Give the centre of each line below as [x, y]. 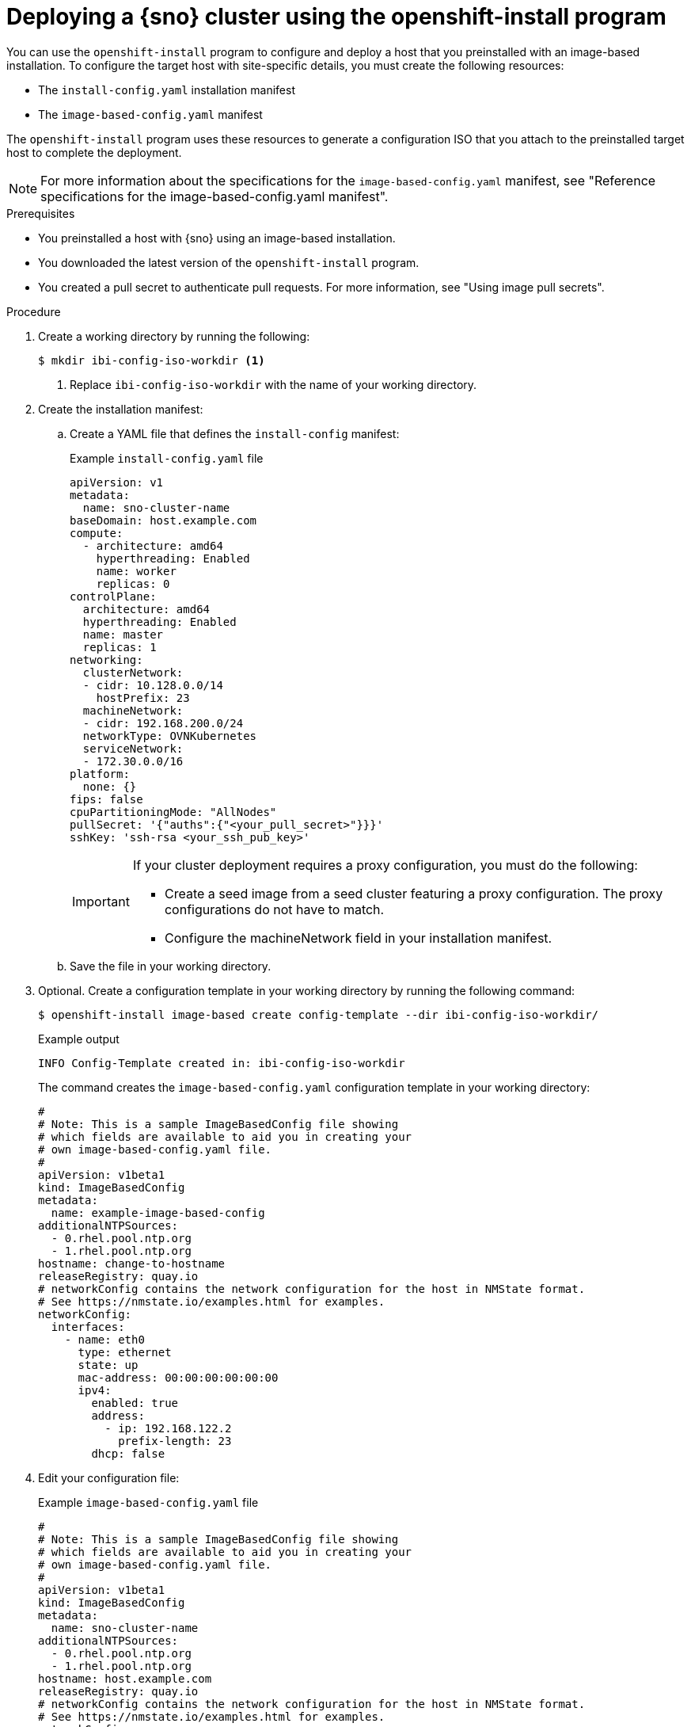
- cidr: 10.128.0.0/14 [153, 685]
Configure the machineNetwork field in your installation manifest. [358, 938]
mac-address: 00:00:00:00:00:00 [178, 1377]
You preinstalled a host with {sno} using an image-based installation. [217, 238]
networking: [106, 660]
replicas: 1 [120, 647]
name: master [123, 634]
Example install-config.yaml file [167, 458]
